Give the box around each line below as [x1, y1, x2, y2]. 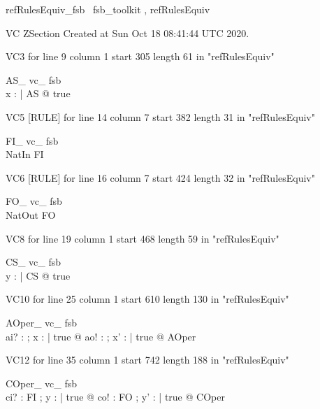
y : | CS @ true [6, 268, 71, 282]
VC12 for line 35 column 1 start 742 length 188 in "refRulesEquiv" [6, 352, 289, 367]
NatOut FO [6, 207, 56, 222]
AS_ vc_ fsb [6, 72, 61, 87]
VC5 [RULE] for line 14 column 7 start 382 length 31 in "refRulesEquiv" [6, 109, 316, 124]
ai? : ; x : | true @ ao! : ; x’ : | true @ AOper [6, 329, 196, 343]
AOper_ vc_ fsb [6, 315, 78, 329]
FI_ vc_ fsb [6, 133, 59, 148]
